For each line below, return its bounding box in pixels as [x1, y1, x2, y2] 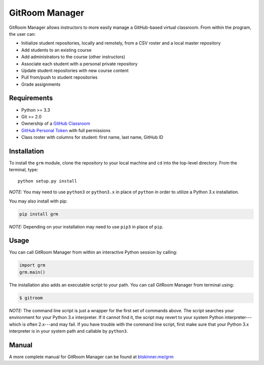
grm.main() [19, 269, 45, 275]
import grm [19, 262, 45, 268]
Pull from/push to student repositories [21, 74, 98, 80]
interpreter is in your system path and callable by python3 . [9, 328, 128, 334]
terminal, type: [9, 167, 39, 173]
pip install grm [19, 211, 59, 217]
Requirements [9, 94, 53, 102]
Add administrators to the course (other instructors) [21, 54, 126, 60]
